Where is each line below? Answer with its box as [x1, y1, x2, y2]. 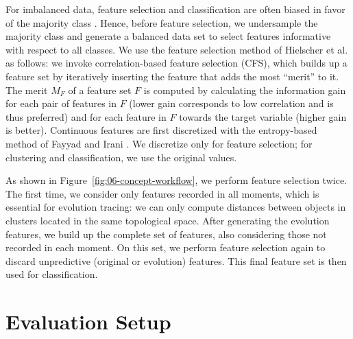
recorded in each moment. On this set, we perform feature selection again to [5, 240, 326, 255]
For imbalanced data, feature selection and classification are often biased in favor [5, 2, 345, 16]
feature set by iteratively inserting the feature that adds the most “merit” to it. [5, 69, 339, 83]
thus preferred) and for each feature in [5, 109, 167, 124]
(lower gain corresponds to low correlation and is [129, 96, 334, 110]
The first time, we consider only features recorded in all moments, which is [5, 186, 319, 200]
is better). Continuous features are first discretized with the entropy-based [5, 123, 317, 137]
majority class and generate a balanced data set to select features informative [5, 29, 331, 43]
